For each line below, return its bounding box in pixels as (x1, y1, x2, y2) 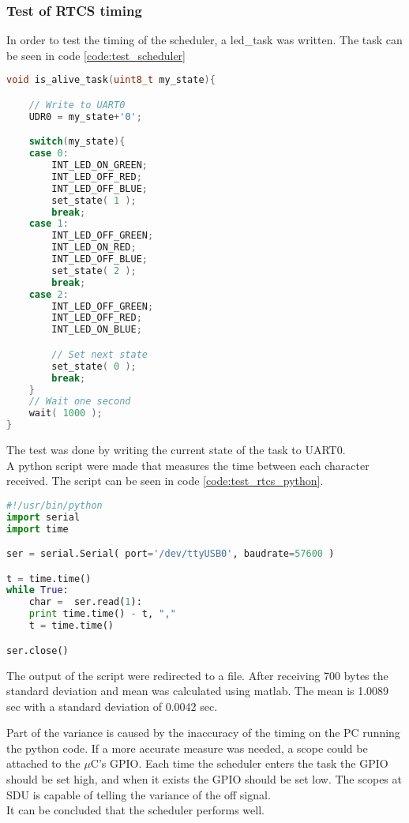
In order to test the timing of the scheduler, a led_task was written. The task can (6, 32, 403, 48)
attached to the (6, 755, 81, 772)
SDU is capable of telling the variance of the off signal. (6, 786, 271, 802)
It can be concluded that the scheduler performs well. (6, 802, 265, 818)
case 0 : (28, 148, 69, 160)
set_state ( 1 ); (51, 194, 137, 206)
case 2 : (28, 288, 69, 300)
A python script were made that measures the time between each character (6, 457, 370, 473)
